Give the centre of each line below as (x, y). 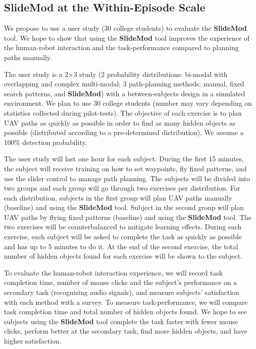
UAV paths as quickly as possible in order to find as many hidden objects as (120, 122)
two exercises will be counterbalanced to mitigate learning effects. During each (123, 227)
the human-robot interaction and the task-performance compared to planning (121, 47)
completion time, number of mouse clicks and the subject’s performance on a (121, 282)
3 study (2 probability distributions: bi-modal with (151, 74)
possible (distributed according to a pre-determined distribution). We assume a (124, 132)
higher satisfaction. (33, 341)
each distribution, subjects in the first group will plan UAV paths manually (118, 197)
